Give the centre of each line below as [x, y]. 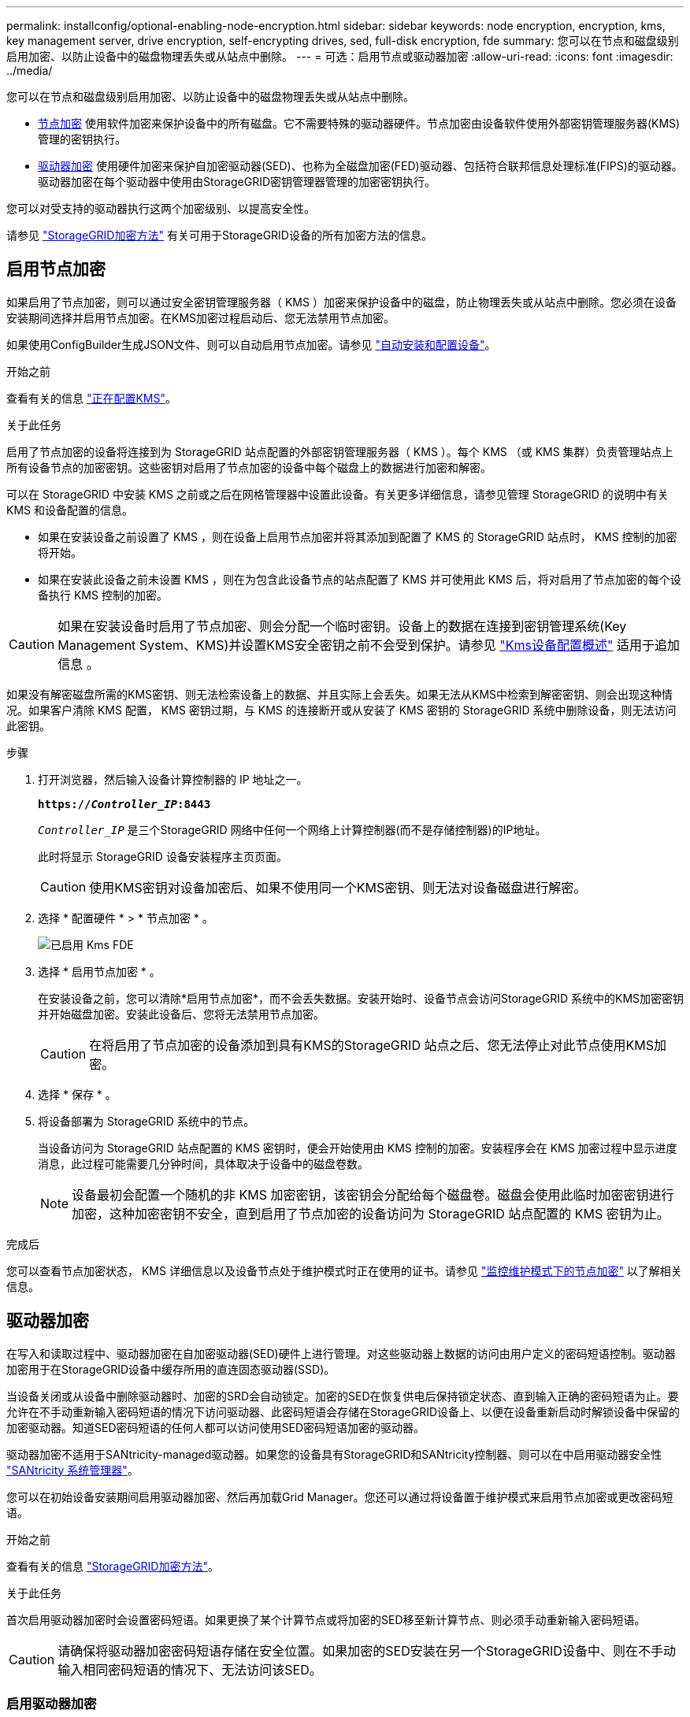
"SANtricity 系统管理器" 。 [72, 1470]
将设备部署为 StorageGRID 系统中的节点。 [146, 1121]
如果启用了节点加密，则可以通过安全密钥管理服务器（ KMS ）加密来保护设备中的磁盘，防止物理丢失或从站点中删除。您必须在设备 [341, 302]
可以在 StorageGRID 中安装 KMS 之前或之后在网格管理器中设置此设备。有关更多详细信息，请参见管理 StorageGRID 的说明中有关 [338, 494]
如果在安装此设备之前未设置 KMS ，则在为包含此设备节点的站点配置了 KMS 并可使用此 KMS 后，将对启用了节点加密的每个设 [360, 579]
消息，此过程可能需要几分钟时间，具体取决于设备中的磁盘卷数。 [203, 1163]
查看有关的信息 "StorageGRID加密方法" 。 [113, 1566]
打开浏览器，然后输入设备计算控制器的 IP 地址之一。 [173, 779]
